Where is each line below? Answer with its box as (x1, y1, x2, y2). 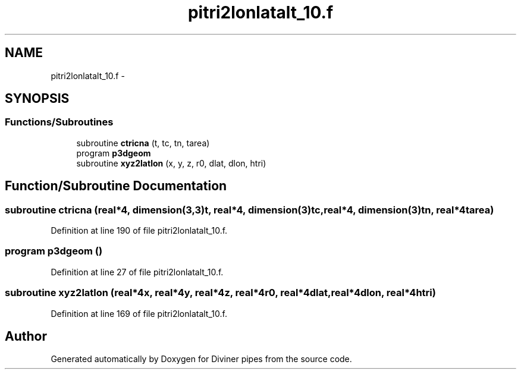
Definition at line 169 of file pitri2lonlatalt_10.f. (51, 308, 227, 319)
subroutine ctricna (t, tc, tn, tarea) (76, 137, 210, 148)
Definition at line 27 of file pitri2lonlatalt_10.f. (51, 266, 224, 277)
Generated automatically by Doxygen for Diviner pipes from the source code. (51, 354, 352, 364)
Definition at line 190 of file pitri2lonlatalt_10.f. (51, 225, 228, 236)
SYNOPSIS (5, 91, 70, 106)
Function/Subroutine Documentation (5, 178, 227, 194)
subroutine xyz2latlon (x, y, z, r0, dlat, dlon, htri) (76, 158, 266, 168)
